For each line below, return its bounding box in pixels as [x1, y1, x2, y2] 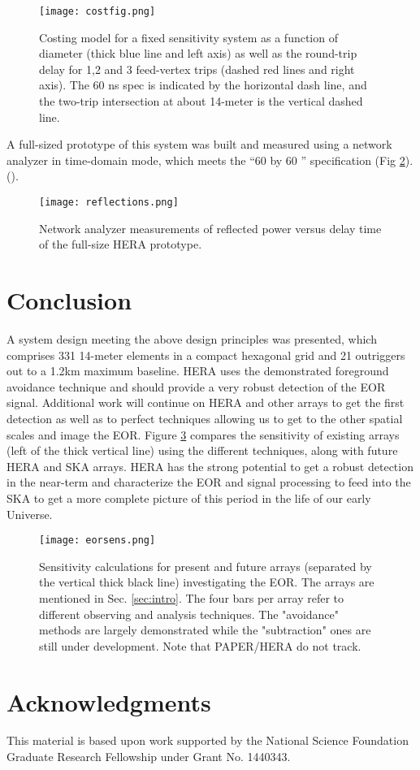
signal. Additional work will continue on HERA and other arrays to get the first [6, 394, 405, 411]
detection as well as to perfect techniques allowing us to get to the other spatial [6, 409, 403, 426]
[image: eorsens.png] [39, 534, 156, 547]
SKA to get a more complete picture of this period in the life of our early [6, 489, 371, 506]
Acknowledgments [6, 685, 211, 718]
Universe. [6, 505, 53, 522]
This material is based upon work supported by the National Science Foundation [6, 732, 409, 749]
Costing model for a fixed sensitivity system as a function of [39, 28, 338, 45]
